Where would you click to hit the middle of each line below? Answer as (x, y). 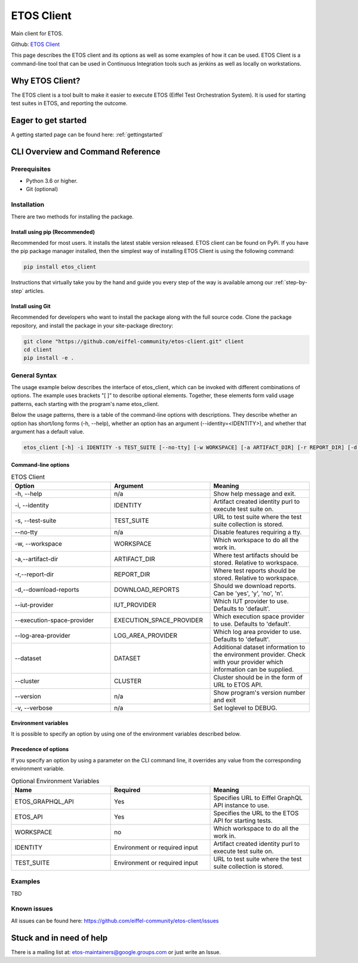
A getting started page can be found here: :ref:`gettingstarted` (87, 134)
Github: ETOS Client (36, 44)
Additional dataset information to (259, 647)
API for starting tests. (243, 820)
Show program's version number (259, 693)
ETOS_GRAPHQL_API (44, 801)
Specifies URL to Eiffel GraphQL (258, 798)
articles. (35, 291)
